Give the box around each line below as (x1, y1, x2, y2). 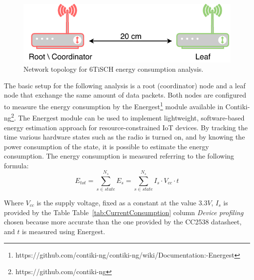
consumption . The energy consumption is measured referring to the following (4, 151, 234, 161)
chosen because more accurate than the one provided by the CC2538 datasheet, (4, 217, 242, 227)
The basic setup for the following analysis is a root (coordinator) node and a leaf (4, 80, 246, 90)
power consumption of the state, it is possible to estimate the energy (4, 141, 209, 151)
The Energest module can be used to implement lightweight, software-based (18, 112, 245, 122)
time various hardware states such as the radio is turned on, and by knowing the (4, 132, 245, 142)
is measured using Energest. (21, 226, 106, 236)
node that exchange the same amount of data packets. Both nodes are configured (4, 90, 246, 100)
